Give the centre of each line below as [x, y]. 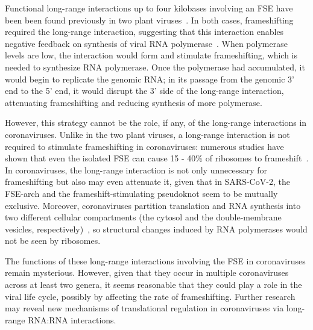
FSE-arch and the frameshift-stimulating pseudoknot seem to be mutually [141, 193]
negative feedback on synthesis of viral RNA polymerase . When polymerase [146, 43]
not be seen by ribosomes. [53, 241]
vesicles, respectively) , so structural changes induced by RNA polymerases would [156, 229]
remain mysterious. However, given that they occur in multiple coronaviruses [147, 272]
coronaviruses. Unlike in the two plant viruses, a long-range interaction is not [147, 134]
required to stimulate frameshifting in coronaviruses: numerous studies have [144, 146]
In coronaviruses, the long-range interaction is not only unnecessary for [136, 170]
